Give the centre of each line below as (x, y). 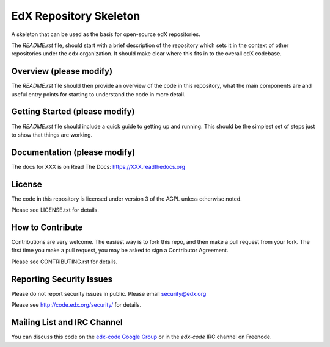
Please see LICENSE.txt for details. (55, 210)
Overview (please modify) (62, 71)
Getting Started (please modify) (73, 112)
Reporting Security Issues (62, 279)
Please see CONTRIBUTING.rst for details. (64, 262)
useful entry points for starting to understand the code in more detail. (98, 94)
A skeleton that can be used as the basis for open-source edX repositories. (106, 34)
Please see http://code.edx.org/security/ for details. (76, 305)
